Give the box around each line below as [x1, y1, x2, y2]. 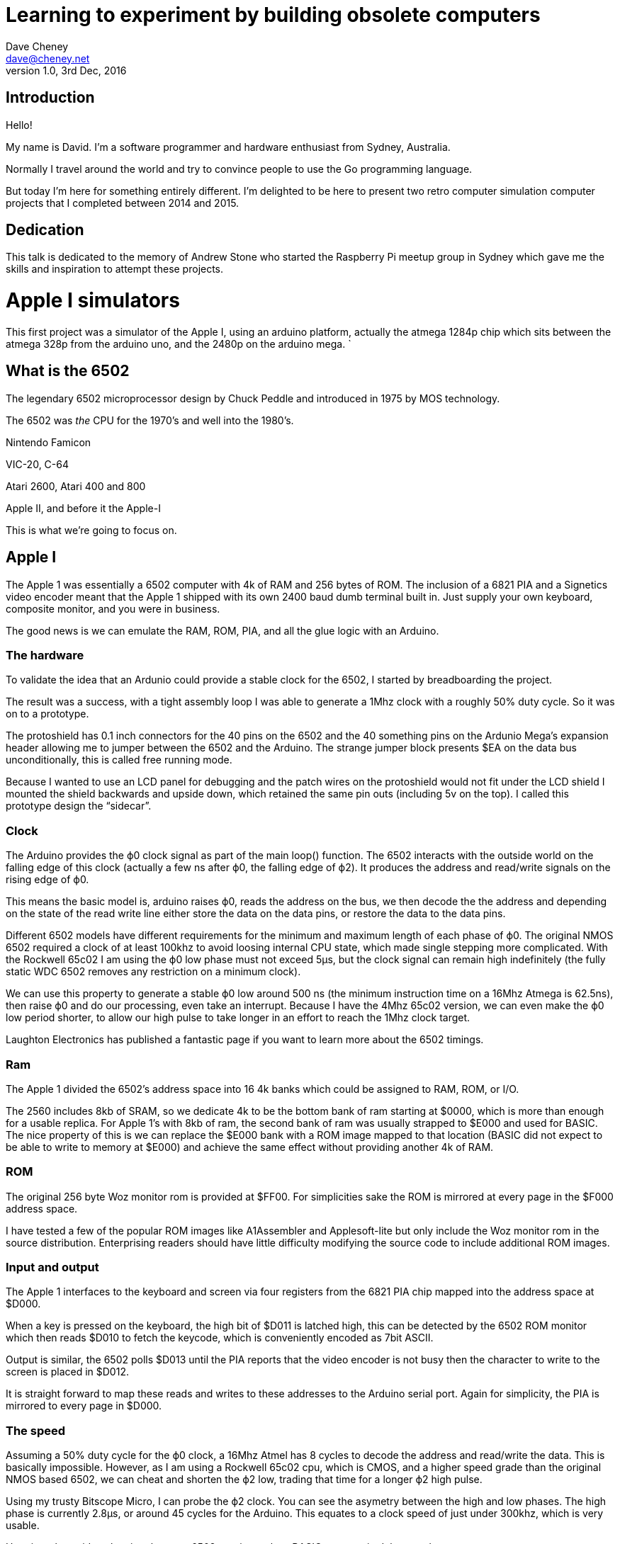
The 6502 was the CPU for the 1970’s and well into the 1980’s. [6, 414, 294, 426]
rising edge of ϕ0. [6, 873, 89, 886]
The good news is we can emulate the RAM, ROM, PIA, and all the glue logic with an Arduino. [6, 624, 439, 637]
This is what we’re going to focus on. [6, 523, 177, 536]
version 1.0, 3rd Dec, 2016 [6, 64, 127, 76]
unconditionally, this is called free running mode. [6, 754, 232, 766]
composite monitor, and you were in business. [6, 602, 220, 615]
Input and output [6, 1260, 99, 1274]
